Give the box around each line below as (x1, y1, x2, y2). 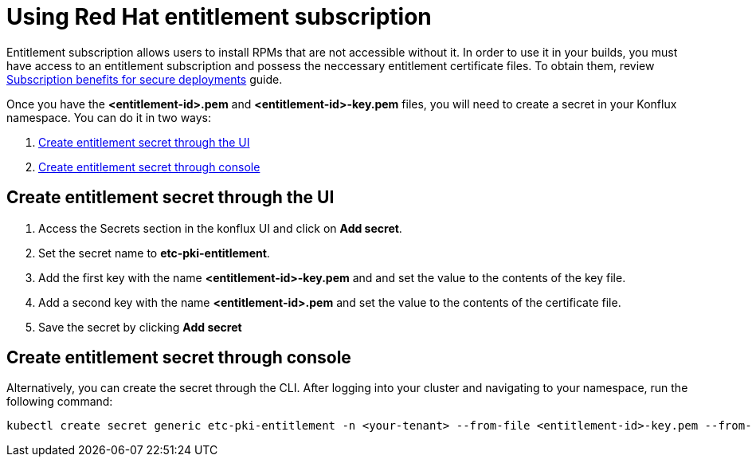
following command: (6, 394, 113, 409)
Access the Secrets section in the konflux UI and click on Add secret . (38, 221, 402, 235)
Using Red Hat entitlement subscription (6, 3, 432, 30)
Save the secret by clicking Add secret (38, 320, 242, 334)
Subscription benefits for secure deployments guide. (6, 72, 283, 86)
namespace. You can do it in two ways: (6, 110, 212, 124)
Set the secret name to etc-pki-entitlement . (38, 245, 270, 260)
